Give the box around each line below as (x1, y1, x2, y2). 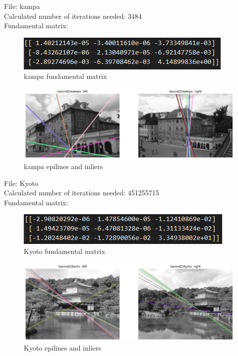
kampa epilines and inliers (24, 161, 103, 172)
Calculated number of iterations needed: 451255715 (4, 187, 159, 198)
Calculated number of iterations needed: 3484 (4, 10, 142, 21)
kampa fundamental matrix (24, 71, 107, 81)
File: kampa (4, 1, 40, 11)
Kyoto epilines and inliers (24, 343, 101, 353)
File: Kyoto (4, 178, 39, 188)
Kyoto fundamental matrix (24, 246, 105, 256)
